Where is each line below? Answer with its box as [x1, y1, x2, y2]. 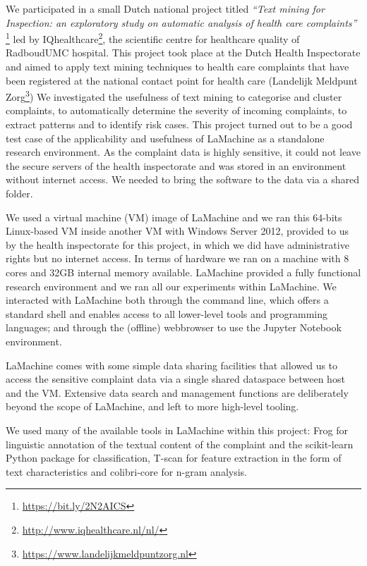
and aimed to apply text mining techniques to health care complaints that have [6, 59, 349, 74]
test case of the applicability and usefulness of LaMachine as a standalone [6, 130, 325, 145]
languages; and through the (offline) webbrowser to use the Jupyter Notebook [6, 320, 342, 335]
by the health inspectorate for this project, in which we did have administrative [6, 237, 349, 252]
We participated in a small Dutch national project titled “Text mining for [6, 1, 325, 16]
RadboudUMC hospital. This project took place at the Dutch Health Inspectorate [6, 45, 361, 60]
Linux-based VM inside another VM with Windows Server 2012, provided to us [6, 223, 349, 238]
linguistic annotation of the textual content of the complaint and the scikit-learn [6, 436, 354, 451]
